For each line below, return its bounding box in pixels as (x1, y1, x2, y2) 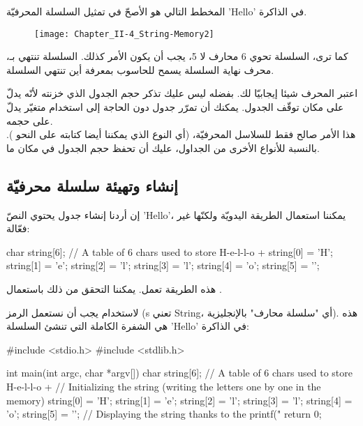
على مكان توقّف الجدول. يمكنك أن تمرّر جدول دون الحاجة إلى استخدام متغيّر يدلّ (6, 100, 344, 114)
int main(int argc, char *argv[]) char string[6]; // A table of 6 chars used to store (6, 365, 353, 380)
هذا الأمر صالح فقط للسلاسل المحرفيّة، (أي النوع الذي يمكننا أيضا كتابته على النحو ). (6, 127, 356, 142)
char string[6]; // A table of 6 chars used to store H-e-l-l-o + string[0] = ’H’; (6, 244, 333, 259)
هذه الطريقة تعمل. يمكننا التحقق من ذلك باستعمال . (6, 281, 222, 296)
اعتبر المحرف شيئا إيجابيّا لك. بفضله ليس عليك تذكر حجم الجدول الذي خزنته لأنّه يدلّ (6, 86, 358, 100)
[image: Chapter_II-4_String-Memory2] (34, 29, 214, 39)
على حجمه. (6, 113, 53, 128)
